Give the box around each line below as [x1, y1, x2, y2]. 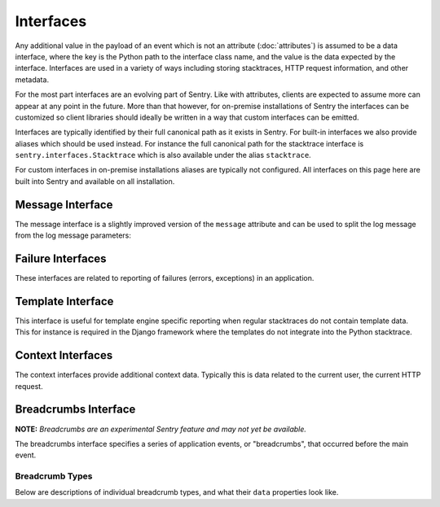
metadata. [15, 74, 49, 85]
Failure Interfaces [15, 251, 107, 265]
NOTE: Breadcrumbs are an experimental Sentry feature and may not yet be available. [15, 424, 307, 434]
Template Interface [15, 294, 114, 308]
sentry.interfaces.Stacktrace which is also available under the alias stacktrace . [15, 151, 311, 160]
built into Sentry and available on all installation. [15, 176, 175, 186]
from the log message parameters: [15, 230, 132, 240]
